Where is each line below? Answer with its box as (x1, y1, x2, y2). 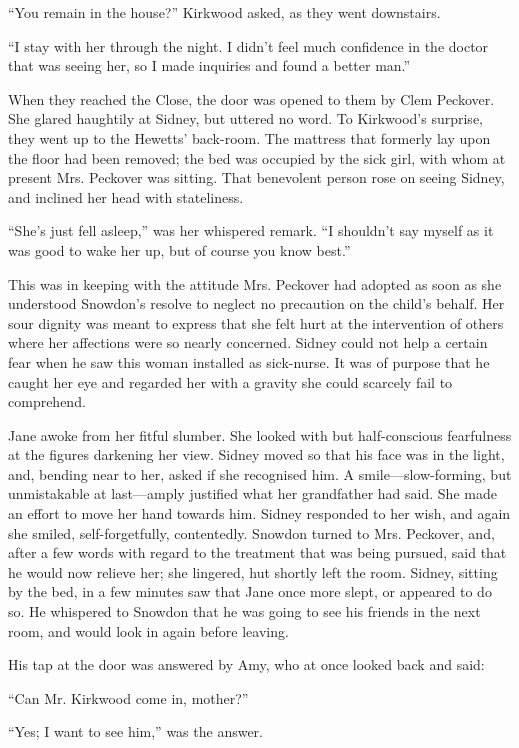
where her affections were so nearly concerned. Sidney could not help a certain (8, 332, 488, 353)
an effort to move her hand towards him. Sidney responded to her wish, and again (8, 503, 511, 524)
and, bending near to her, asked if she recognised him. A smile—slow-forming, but (8, 463, 512, 484)
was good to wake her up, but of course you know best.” (8, 239, 351, 260)
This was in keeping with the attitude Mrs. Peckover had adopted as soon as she (8, 273, 502, 294)
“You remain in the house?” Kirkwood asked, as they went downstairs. (8, 2, 441, 22)
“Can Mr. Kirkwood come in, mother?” (8, 687, 249, 708)
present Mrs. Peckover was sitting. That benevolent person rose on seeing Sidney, (8, 167, 505, 188)
